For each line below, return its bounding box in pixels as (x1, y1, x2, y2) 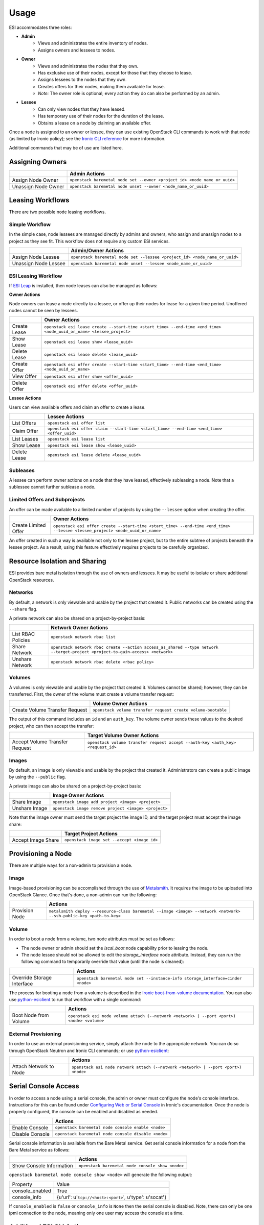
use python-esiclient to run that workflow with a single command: (9, 997, 141, 1003)
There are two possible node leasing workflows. (9, 209, 106, 215)
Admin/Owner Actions (71, 247, 124, 254)
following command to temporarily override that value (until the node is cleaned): (21, 958, 184, 965)
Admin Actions (69, 170, 105, 177)
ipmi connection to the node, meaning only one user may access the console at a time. (9, 1210, 184, 1216)
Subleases (9, 467, 35, 474)
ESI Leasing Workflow (9, 272, 63, 279)
